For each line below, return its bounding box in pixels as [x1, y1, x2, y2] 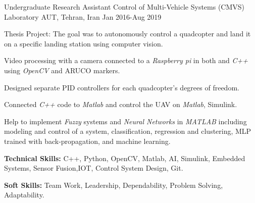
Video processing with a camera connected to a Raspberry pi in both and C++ [4, 55, 248, 66]
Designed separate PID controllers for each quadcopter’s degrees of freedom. [4, 82, 239, 92]
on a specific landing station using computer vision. [4, 38, 163, 48]
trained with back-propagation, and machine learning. [4, 135, 171, 146]
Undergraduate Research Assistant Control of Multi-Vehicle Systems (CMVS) [4, 2, 245, 12]
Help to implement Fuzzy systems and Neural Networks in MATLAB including [4, 116, 247, 126]
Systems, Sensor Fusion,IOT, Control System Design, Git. [4, 163, 183, 173]
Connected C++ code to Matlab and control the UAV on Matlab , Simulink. [4, 99, 237, 110]
